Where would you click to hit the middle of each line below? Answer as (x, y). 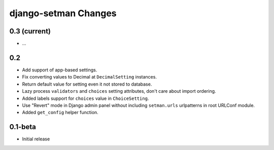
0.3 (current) (30, 31)
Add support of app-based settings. (60, 70)
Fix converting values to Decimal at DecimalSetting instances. (90, 77)
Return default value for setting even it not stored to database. (87, 84)
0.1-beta (23, 127)
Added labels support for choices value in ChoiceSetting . (85, 98)
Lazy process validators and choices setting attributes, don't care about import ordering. (119, 91)
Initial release (36, 139)
